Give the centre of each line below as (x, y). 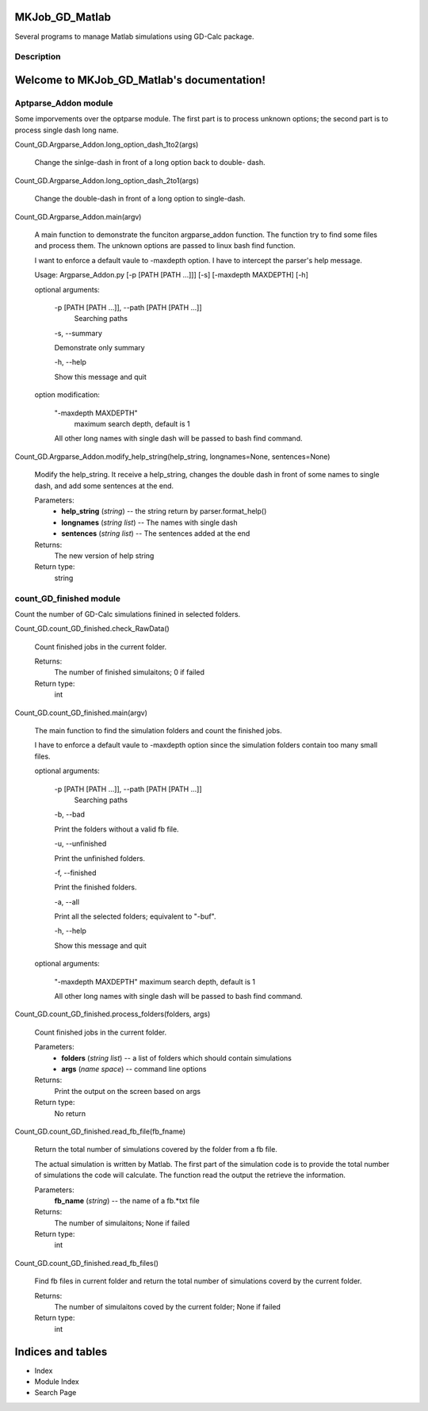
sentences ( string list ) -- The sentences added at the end (156, 533)
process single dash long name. (67, 130)
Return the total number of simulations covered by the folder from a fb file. (156, 1149)
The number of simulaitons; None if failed (122, 1223)
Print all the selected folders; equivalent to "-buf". (135, 916)
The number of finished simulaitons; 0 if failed (130, 672)
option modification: (67, 395)
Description (38, 57)
